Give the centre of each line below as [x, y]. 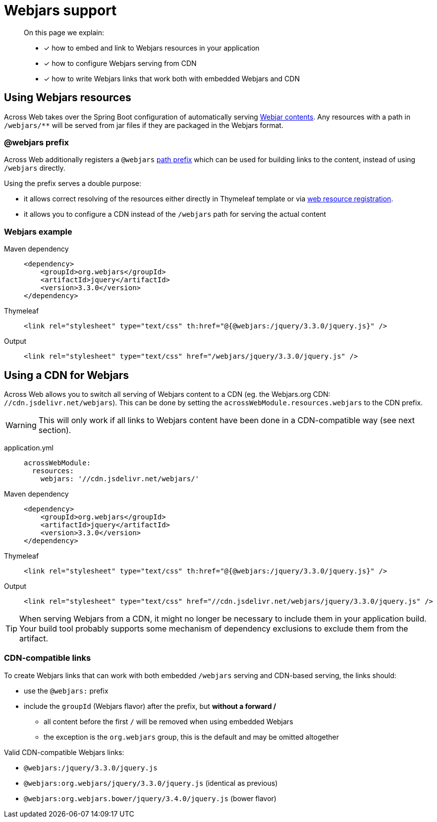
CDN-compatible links [48, 658]
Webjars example [38, 231]
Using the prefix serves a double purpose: [73, 184]
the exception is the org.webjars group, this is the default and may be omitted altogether [191, 737]
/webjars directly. [35, 168]
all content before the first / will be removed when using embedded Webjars [168, 721]
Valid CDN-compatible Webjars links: [64, 752]
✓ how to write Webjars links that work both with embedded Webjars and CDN [172, 78]
